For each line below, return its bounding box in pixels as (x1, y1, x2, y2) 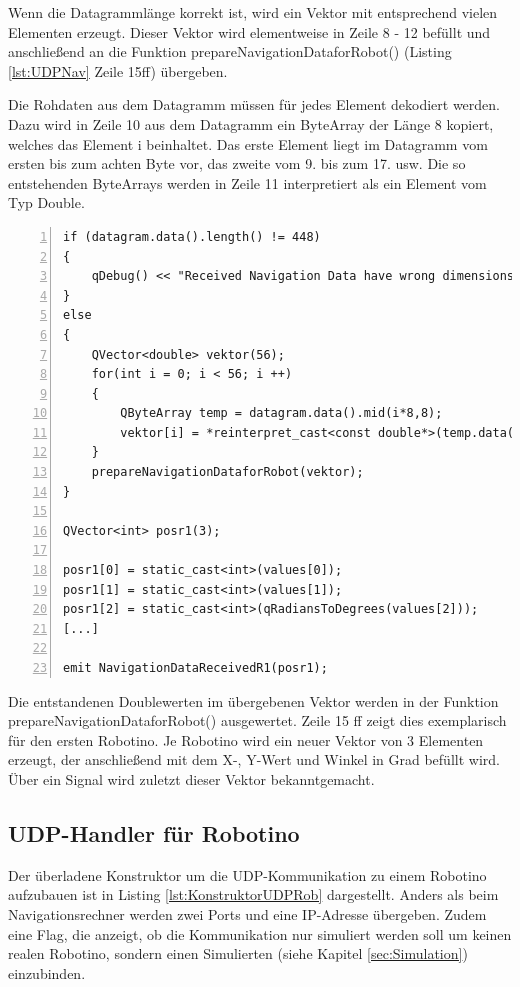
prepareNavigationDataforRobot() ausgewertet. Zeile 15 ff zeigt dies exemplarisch (8, 710, 507, 731)
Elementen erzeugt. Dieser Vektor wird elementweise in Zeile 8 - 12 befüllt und (8, 21, 491, 42)
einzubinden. (8, 962, 86, 983)
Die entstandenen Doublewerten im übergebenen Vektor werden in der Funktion (8, 690, 499, 711)
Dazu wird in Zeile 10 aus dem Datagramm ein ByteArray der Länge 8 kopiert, (8, 113, 494, 134)
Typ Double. (8, 192, 85, 213)
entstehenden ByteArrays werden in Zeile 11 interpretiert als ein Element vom (8, 172, 487, 193)
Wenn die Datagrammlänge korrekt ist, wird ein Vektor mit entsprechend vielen (8, 2, 498, 22)
